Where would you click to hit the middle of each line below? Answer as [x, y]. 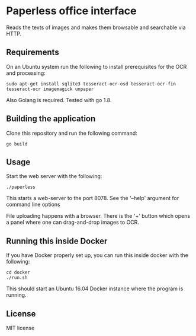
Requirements [33, 53]
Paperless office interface [72, 11]
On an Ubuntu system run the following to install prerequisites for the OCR [97, 66]
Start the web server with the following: [54, 176]
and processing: [26, 73]
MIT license [20, 328]
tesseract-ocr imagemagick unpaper [50, 89]
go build [17, 144]
